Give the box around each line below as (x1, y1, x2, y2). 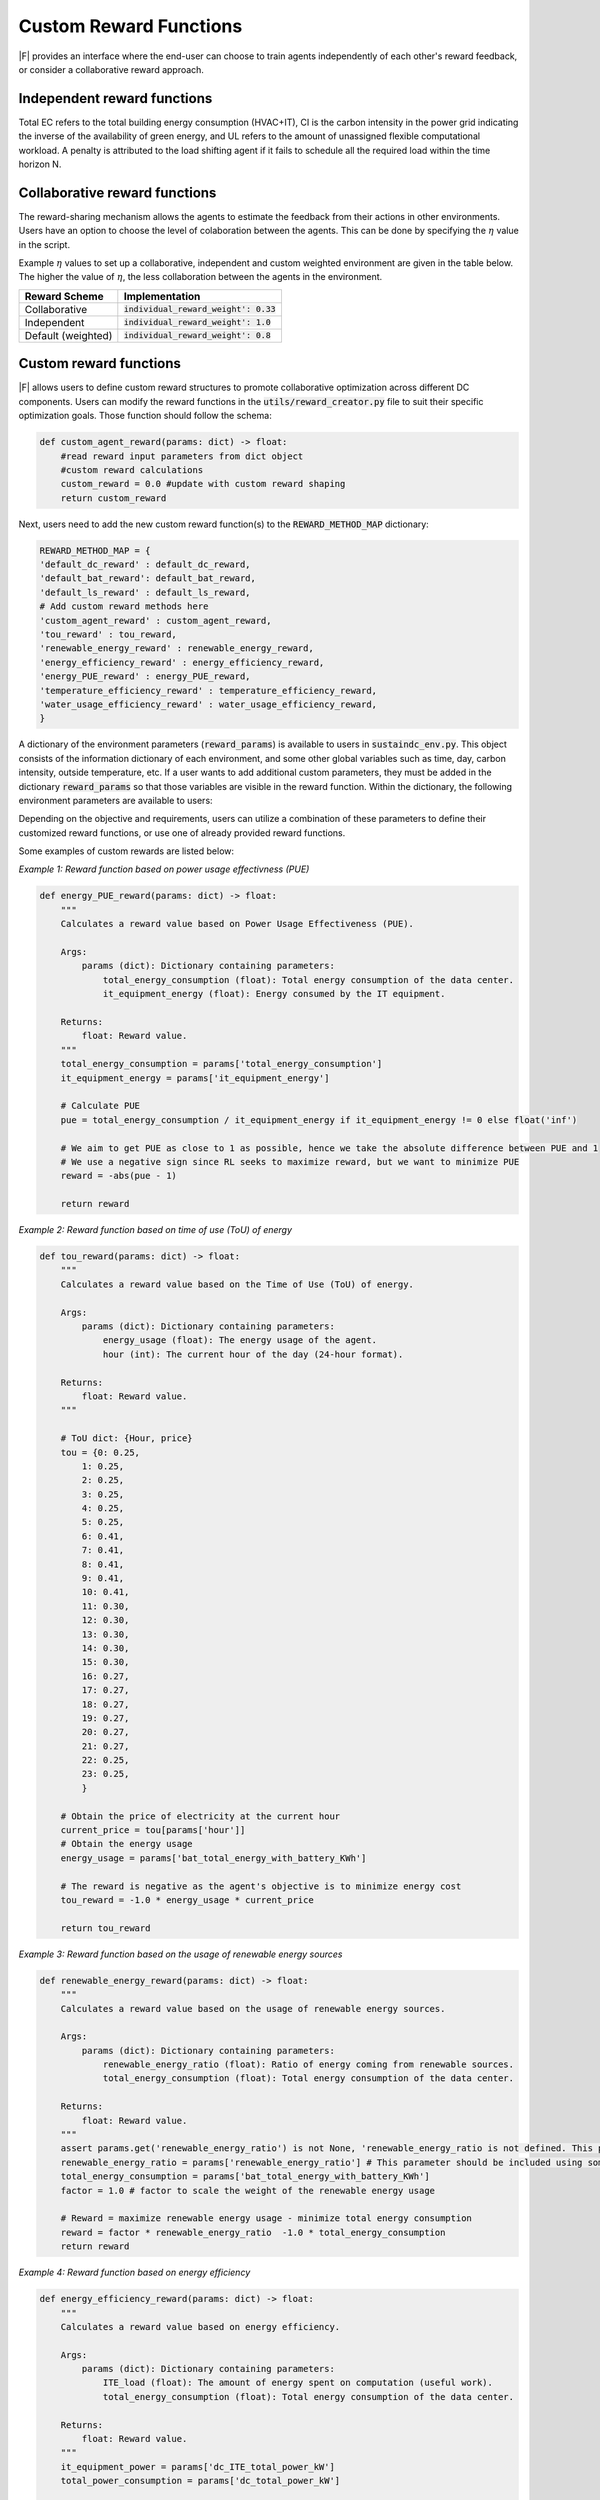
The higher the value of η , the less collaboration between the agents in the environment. (18, 271, 383, 283)
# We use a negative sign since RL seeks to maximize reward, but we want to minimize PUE (60, 1156, 520, 1167)
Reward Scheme (24, 289, 104, 303)
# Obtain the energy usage (60, 1838, 194, 1850)
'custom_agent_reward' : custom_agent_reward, (39, 615, 272, 626)
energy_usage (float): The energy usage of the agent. (102, 1335, 378, 1346)
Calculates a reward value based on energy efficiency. (60, 2321, 341, 2332)
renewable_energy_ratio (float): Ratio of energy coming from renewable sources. (102, 2059, 515, 2070)
